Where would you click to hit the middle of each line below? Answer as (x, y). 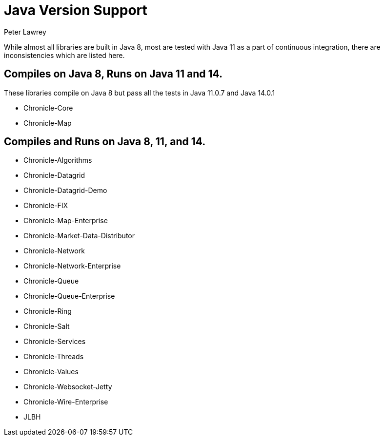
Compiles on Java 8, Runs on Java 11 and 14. (113, 74)
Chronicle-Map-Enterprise (66, 221)
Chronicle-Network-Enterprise (72, 266)
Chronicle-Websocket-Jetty (68, 387)
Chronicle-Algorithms (58, 160)
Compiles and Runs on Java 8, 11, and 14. (105, 142)
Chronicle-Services (55, 342)
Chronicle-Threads (54, 357)
